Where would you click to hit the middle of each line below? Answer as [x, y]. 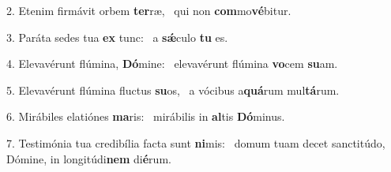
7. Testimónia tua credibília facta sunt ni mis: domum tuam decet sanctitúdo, [196, 142]
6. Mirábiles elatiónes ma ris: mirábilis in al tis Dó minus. [146, 116]
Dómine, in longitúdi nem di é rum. [89, 158]
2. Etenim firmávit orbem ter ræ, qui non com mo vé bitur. [149, 10]
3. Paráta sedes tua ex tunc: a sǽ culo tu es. [117, 37]
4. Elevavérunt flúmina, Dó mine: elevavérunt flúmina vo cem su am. [172, 64]
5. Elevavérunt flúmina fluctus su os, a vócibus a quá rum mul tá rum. [173, 90]
